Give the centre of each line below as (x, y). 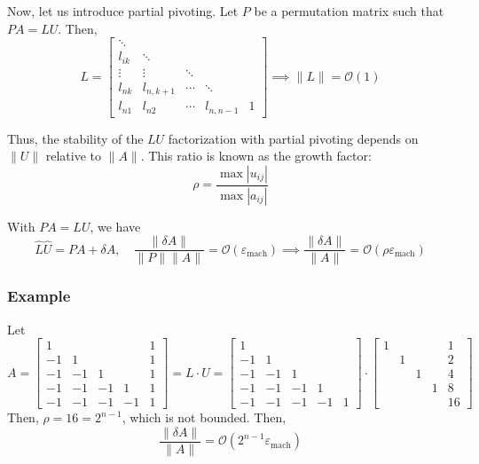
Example (39, 296)
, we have (115, 226)
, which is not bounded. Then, (204, 417)
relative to (73, 156)
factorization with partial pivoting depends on (293, 138)
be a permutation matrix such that (349, 11)
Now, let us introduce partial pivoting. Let (123, 11)
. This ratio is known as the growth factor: (256, 156)
